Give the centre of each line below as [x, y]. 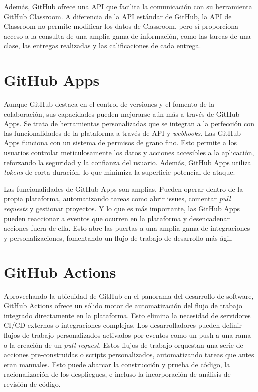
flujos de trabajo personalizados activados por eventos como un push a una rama [128, 334]
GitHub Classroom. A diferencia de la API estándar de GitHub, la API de [118, 16]
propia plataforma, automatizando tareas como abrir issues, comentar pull [117, 198]
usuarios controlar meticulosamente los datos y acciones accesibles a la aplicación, [129, 153]
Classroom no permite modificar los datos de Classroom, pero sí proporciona [121, 26]
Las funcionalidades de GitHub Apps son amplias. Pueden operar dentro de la [124, 189]
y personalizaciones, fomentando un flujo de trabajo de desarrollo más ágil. [119, 237]
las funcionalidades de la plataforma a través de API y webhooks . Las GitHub [123, 133]
